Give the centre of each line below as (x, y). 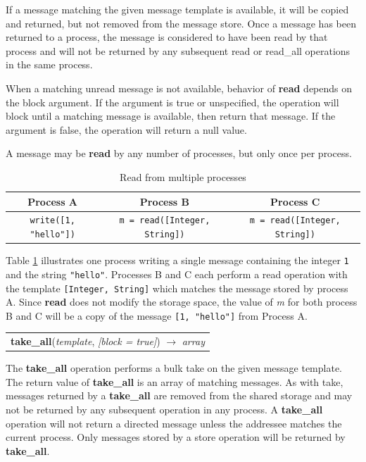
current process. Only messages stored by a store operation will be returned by (176, 437)
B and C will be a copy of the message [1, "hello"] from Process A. (157, 315)
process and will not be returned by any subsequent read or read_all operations (178, 50)
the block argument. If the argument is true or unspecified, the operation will (172, 102)
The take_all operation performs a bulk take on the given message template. (174, 368)
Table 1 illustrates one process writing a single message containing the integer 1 (177, 260)
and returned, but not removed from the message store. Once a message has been (181, 23)
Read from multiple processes (183, 176)
